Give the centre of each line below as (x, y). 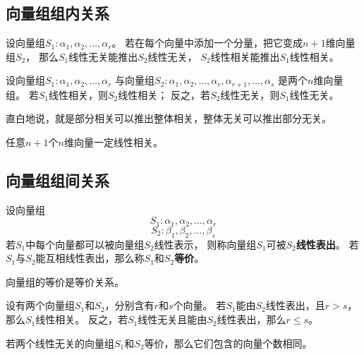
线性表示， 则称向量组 (205, 244)
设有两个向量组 (40, 305)
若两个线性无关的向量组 (60, 343)
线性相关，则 (78, 94)
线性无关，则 (250, 94)
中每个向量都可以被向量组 (85, 244)
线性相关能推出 (245, 56)
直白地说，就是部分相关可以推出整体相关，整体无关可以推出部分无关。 (169, 118)
